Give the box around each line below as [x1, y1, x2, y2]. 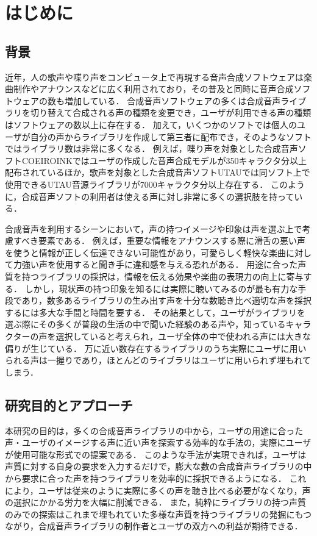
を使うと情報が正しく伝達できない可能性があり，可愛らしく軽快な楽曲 [5, 246, 287, 259]
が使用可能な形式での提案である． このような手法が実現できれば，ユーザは [5, 448, 307, 460]
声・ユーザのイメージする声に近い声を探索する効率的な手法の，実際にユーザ [5, 436, 312, 449]
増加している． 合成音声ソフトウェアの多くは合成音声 [64, 94, 281, 107]
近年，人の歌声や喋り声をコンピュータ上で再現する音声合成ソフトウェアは [5, 70, 304, 83]
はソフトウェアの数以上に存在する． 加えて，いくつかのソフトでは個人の [5, 118, 297, 130]
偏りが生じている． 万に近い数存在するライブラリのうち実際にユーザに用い [5, 341, 307, 354]
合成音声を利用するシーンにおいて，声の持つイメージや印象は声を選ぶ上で [5, 222, 302, 235]
